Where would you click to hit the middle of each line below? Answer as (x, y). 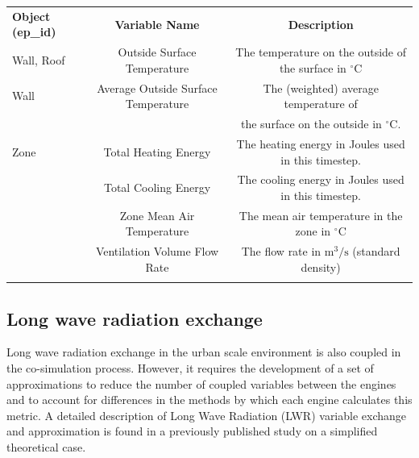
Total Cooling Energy (157, 187)
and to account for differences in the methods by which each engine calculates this (209, 400)
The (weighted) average (321, 87)
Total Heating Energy (157, 151)
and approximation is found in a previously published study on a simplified (192, 431)
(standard (376, 251)
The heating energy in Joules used (321, 143)
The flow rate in (281, 251)
